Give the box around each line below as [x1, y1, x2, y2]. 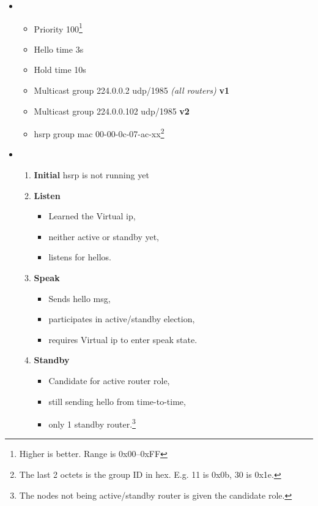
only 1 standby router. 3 [48, 416, 136, 430]
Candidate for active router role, [48, 374, 170, 387]
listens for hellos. [48, 251, 111, 263]
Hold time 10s [34, 63, 86, 76]
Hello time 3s [34, 42, 84, 55]
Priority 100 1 [34, 20, 83, 35]
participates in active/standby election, [48, 312, 195, 325]
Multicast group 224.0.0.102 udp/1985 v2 [34, 104, 190, 117]
